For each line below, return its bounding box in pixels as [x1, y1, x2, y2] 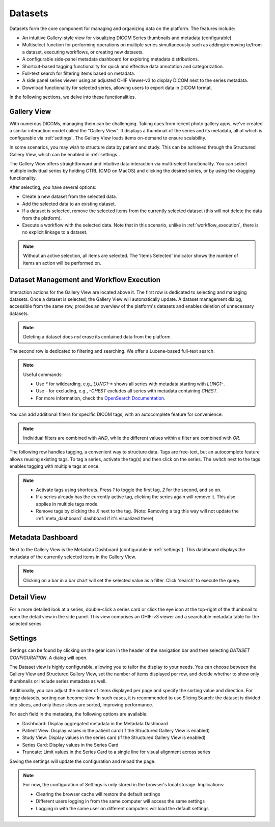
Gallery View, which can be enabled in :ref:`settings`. [9, 151, 120, 157]
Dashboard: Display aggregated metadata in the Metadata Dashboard [22, 720, 168, 726]
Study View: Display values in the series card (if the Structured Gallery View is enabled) [22, 734, 206, 740]
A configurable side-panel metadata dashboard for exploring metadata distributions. [22, 56, 199, 62]
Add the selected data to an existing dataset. [22, 201, 116, 207]
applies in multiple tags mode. [36, 501, 99, 507]
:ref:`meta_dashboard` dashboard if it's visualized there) [36, 515, 154, 521]
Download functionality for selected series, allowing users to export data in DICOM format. [22, 84, 212, 91]
